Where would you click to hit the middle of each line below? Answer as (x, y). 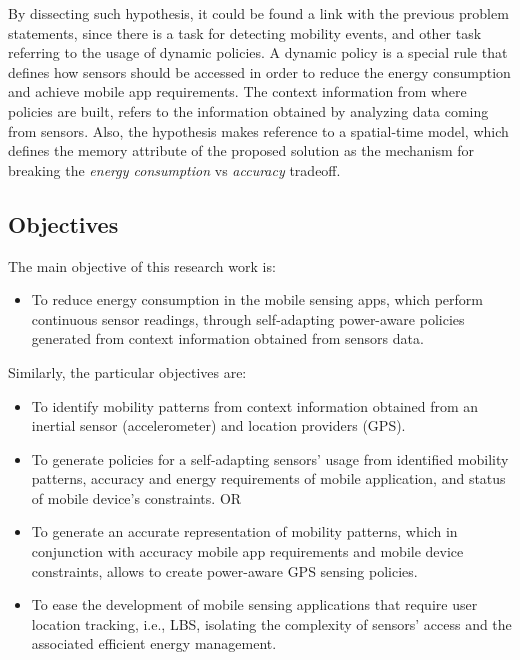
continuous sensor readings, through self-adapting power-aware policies (248, 318)
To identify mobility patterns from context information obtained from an (255, 405)
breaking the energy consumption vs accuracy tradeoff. (174, 169)
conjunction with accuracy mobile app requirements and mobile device (247, 551)
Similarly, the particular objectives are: (127, 371)
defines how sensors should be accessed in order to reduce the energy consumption (259, 71)
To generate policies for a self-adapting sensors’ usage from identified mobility (270, 458)
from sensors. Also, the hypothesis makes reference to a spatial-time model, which (258, 130)
